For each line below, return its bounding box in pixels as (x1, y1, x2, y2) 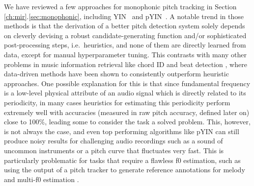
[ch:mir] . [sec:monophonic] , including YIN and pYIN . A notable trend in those (4, 11, 244, 21)
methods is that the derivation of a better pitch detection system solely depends (4, 21, 245, 31)
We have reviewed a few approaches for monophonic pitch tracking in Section (4, 1, 237, 11)
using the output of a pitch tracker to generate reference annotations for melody (4, 164, 245, 175)
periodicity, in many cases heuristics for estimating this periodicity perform (4, 97, 230, 107)
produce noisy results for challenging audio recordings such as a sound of (4, 136, 223, 146)
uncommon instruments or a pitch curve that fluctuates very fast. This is (4, 145, 224, 155)
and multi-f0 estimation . (4, 174, 79, 184)
